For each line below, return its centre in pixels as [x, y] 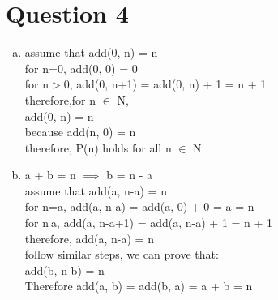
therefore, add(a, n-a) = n [89, 238]
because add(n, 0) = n [80, 132]
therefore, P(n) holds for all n [98, 147]
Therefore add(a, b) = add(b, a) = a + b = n [139, 286]
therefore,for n [60, 99]
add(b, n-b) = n [64, 270]
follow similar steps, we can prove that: [122, 254]
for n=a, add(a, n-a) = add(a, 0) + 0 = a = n [139, 206]
